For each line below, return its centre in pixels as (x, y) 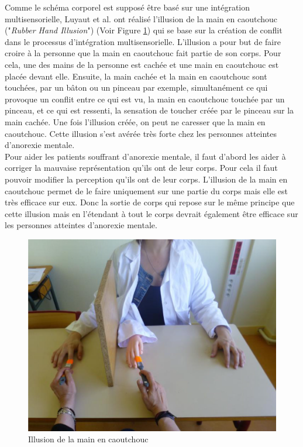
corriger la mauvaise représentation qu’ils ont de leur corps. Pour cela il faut (141, 168)
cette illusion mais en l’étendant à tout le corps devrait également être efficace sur (151, 213)
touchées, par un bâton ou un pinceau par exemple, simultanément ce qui (136, 87)
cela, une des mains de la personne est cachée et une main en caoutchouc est (142, 64)
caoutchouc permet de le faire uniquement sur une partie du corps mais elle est (146, 190)
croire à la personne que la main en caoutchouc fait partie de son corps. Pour (143, 53)
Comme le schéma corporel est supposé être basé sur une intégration (128, 7)
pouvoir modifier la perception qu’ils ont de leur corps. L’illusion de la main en (146, 179)
